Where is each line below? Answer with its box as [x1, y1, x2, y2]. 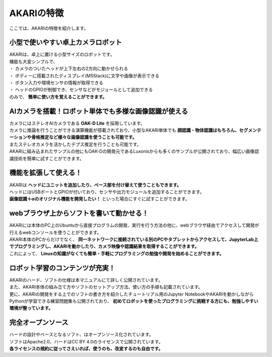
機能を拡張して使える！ [9, 169, 82, 177]
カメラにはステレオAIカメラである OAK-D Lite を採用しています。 [9, 120, 145, 126]
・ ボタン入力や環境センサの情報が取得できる [9, 80, 103, 86]
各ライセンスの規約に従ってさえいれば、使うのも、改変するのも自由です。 [9, 345, 163, 351]
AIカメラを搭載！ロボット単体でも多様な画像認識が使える [9, 107, 188, 115]
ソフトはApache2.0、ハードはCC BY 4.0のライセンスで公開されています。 [9, 338, 163, 344]
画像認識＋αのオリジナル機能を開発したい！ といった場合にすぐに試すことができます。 [9, 196, 190, 202]
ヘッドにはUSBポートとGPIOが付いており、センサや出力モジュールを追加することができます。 [9, 189, 205, 195]
